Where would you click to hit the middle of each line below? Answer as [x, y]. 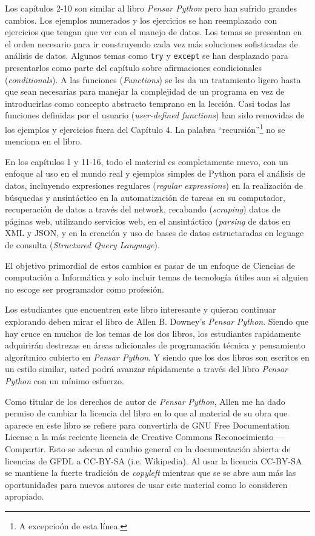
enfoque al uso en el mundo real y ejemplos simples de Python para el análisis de [155, 173]
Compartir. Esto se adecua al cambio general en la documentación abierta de [148, 448]
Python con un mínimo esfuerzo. [65, 380]
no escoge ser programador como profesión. [85, 289]
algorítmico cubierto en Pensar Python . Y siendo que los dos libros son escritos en [157, 357]
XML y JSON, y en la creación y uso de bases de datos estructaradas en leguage [154, 233]
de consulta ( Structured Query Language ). [82, 245]
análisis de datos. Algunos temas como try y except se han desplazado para [147, 56]
